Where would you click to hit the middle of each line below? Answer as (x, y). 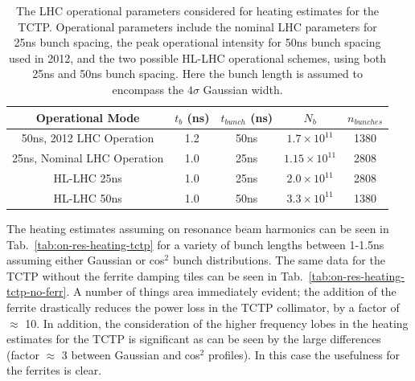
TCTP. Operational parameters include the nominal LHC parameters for (197, 26)
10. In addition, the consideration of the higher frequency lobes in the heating (217, 323)
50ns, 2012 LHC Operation (88, 138)
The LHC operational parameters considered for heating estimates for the (198, 10)
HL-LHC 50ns (88, 197)
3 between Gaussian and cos (131, 354)
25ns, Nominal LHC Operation (88, 158)
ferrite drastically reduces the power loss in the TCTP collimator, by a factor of (203, 307)
